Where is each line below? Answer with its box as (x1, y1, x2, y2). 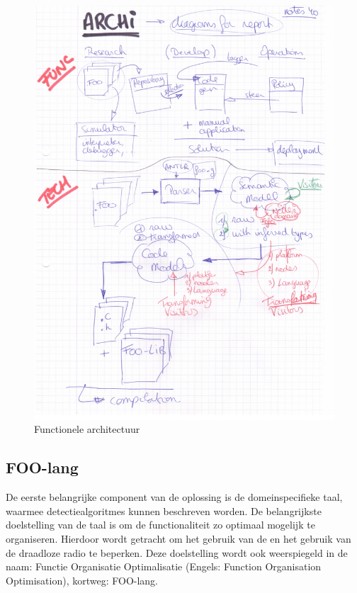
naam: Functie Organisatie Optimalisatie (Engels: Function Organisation (6, 559, 322, 574)
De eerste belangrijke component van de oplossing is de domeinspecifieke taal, (6, 490, 343, 504)
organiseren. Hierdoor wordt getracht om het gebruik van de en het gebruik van (6, 531, 351, 546)
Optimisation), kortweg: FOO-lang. (6, 572, 158, 587)
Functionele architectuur (34, 422, 140, 436)
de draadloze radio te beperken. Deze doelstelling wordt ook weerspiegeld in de (6, 545, 348, 560)
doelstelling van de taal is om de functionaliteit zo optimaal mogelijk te (6, 517, 315, 532)
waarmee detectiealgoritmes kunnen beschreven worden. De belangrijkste (6, 503, 322, 518)
